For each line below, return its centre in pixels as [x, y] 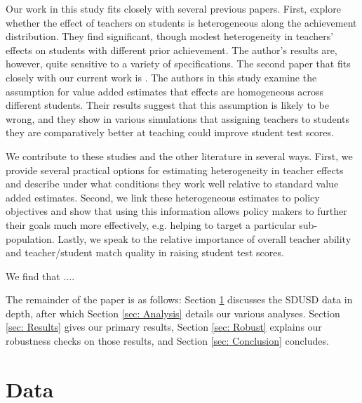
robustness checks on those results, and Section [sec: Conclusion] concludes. [167, 341]
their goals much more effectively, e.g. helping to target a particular [151, 224]
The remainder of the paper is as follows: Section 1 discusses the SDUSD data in [179, 299]
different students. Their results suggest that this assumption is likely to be [167, 105]
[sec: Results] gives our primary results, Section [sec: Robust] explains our [164, 327]
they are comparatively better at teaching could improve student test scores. [170, 132]
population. [30, 238]
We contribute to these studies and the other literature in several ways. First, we [179, 156]
